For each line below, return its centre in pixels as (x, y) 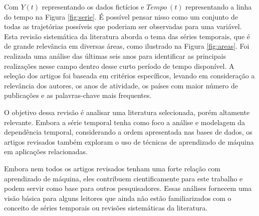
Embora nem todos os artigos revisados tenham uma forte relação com (112, 168)
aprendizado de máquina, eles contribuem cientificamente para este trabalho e (123, 178)
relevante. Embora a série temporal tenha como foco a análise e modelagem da (125, 122)
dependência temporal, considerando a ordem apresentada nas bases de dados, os (128, 132)
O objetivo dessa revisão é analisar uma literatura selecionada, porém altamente (127, 112)
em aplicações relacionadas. (46, 151)
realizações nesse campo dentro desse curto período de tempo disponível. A (119, 66)
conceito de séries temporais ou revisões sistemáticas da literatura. (106, 208)
